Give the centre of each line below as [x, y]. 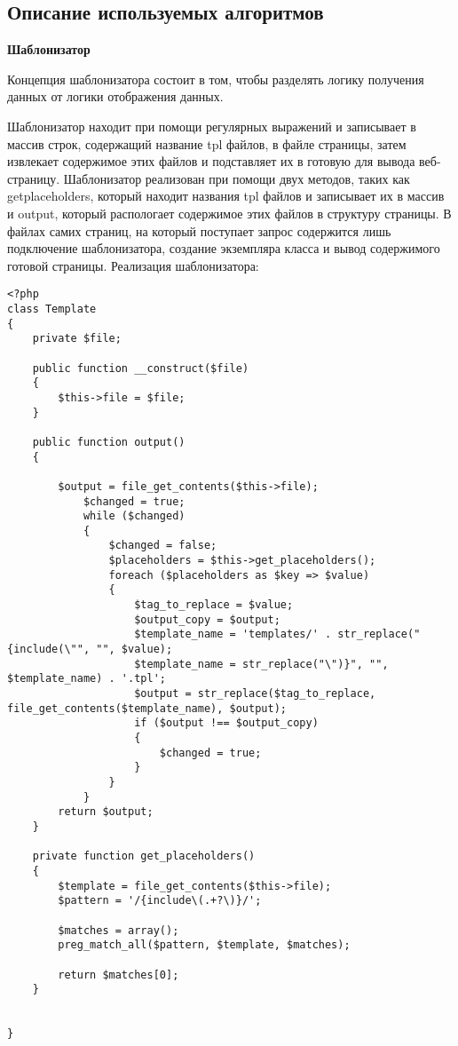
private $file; [77, 339]
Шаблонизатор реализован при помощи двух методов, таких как [237, 178]
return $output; [106, 812]
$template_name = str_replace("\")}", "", [261, 664]
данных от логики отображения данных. [115, 96]
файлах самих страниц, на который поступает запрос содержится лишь [199, 230]
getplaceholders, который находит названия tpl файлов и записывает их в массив [226, 196]
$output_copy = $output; [207, 619]
